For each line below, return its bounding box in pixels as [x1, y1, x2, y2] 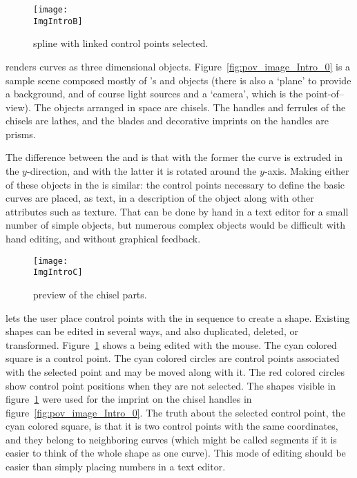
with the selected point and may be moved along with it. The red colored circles [6, 364, 345, 379]
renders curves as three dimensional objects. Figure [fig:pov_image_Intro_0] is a [6, 59, 351, 73]
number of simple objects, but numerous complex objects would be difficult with [6, 218, 345, 232]
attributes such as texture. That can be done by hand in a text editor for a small [6, 204, 349, 218]
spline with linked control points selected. [33, 36, 209, 50]
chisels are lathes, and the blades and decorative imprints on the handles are [6, 113, 329, 128]
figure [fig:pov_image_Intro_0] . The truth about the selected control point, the [6, 405, 345, 419]
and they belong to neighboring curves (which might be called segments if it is [6, 432, 337, 446]
